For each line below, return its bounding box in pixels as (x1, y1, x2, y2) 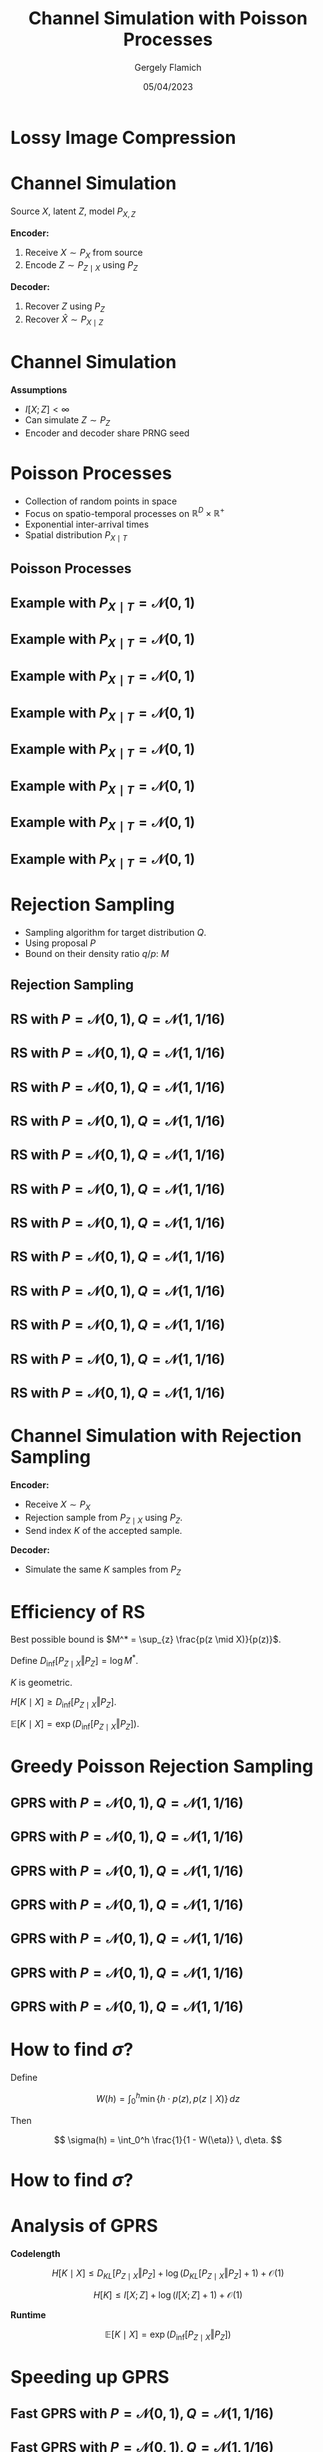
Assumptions (10, 383, 68, 396)
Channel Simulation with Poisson (28, 7, 308, 30)
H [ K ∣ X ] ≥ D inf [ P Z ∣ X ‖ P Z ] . (10, 1695, 117, 1710)
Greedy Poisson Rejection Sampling (10, 1755, 314, 1777)
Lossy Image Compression (10, 126, 237, 149)
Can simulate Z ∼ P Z (24, 413, 111, 428)
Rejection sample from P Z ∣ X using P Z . (24, 1511, 183, 1526)
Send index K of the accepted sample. (24, 1524, 183, 1536)
